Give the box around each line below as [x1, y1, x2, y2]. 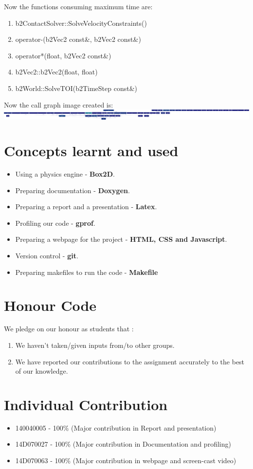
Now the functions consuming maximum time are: [4, 1, 153, 11]
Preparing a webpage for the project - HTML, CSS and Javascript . [15, 234, 227, 244]
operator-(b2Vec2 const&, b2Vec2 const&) [15, 34, 141, 44]
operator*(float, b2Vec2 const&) [15, 50, 111, 60]
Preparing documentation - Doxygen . [15, 185, 130, 195]
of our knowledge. [15, 366, 68, 376]
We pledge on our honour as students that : [4, 324, 134, 334]
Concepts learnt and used [4, 141, 179, 161]
